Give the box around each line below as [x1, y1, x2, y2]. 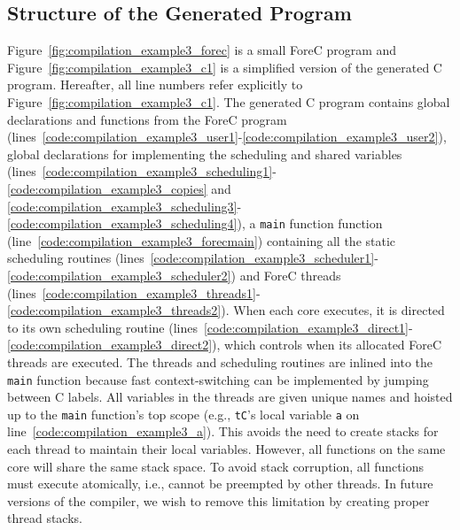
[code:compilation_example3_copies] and [7, 179, 231, 197]
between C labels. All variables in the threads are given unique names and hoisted [7, 388, 453, 406]
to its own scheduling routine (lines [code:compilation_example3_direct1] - [7, 318, 413, 336]
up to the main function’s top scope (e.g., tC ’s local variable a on [7, 404, 360, 423]
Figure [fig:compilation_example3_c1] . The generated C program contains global [7, 92, 450, 111]
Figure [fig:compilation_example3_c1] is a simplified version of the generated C [7, 58, 442, 76]
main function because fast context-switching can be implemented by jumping [7, 370, 429, 388]
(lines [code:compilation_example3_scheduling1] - [7, 162, 277, 181]
